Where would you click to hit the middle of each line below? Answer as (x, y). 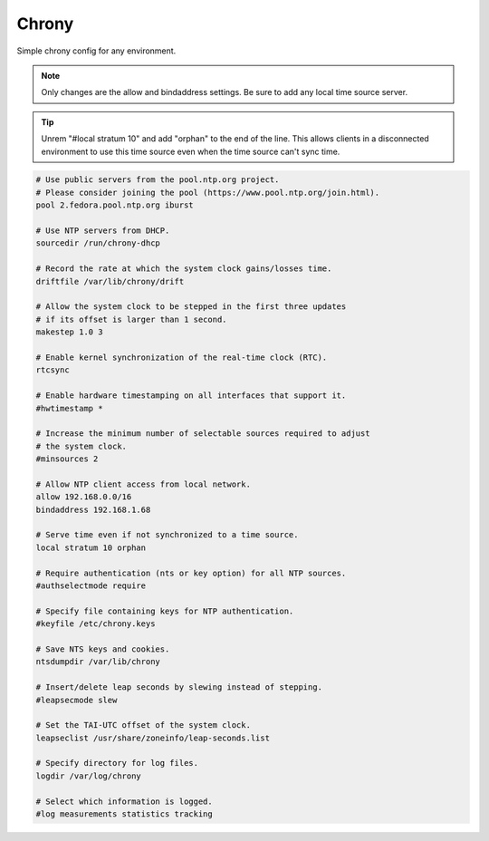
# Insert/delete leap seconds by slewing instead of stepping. (179, 687)
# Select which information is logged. (124, 801)
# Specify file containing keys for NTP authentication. (165, 611)
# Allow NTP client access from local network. (143, 484)
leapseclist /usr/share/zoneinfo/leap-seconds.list (153, 738)
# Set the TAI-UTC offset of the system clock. (143, 725)
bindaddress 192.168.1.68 (93, 509)
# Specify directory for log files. (117, 763)
